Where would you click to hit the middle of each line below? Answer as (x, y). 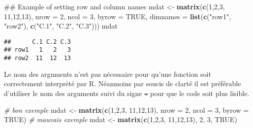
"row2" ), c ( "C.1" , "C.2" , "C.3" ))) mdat (61, 26)
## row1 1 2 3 (38, 50)
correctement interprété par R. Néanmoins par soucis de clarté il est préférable (123, 83)
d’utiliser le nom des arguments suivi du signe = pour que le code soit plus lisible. (127, 93)
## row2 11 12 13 (38, 58)
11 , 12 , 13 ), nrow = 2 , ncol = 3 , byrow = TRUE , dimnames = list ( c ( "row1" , (118, 16)
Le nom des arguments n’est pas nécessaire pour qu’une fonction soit (108, 74)
